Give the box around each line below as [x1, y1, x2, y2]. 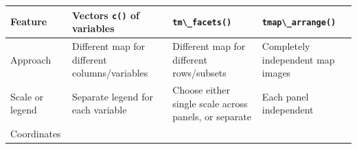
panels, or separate [172, 109, 251, 124]
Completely [262, 39, 310, 53]
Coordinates [10, 126, 61, 141]
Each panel [262, 89, 309, 103]
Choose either [172, 83, 231, 97]
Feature [10, 14, 47, 29]
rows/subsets [172, 66, 227, 80]
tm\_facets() [172, 18, 232, 28]
